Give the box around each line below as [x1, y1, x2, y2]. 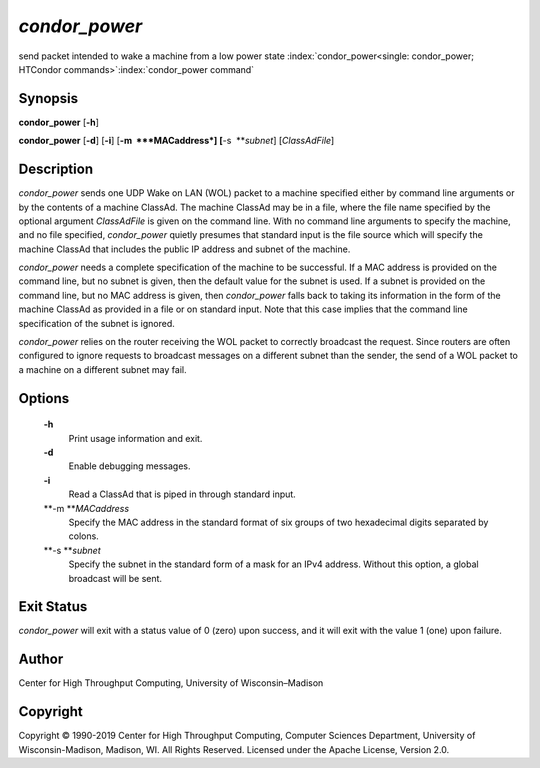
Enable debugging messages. [68, 460, 191, 472]
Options [18, 390, 70, 407]
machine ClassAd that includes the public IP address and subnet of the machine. [18, 243, 351, 255]
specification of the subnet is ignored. [18, 317, 175, 329]
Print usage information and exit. [68, 432, 203, 444]
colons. [68, 530, 99, 542]
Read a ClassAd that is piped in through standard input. [68, 488, 297, 500]
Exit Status [18, 598, 88, 615]
